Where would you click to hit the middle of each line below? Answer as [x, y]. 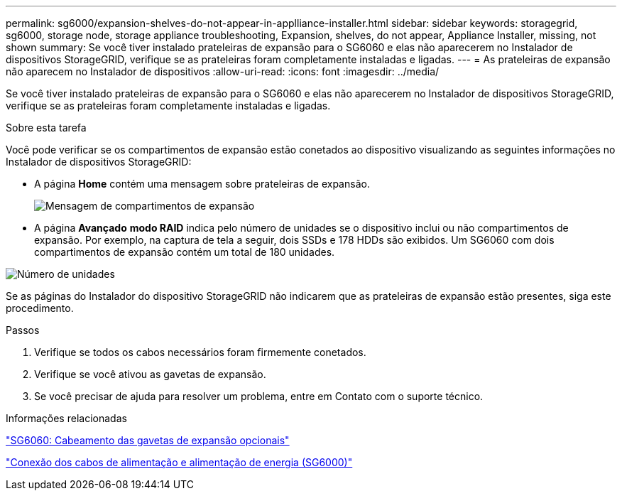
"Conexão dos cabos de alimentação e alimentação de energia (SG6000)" [179, 462]
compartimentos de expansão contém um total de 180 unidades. [185, 252]
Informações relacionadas [66, 418]
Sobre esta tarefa [46, 128]
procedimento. [40, 308]
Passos [23, 330]
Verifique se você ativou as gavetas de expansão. [150, 374]
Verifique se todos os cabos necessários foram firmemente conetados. [200, 352]
